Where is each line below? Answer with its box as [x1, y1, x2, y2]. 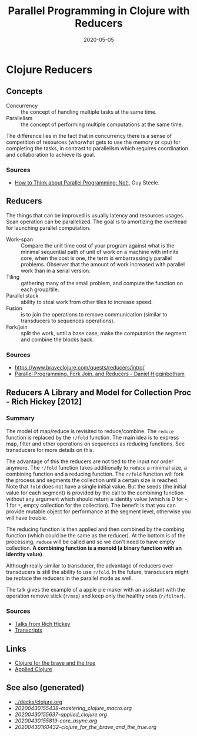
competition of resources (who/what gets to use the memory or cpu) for [6, 138, 181, 146]
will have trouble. [6, 514, 48, 521]
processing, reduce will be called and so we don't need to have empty [6, 538, 175, 545]
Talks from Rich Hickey [14, 621, 71, 628]
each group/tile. [21, 286, 59, 293]
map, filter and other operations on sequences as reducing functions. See [6, 440, 185, 447]
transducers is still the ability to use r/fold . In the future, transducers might [6, 568, 189, 575]
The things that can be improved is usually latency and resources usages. [6, 212, 185, 219]
